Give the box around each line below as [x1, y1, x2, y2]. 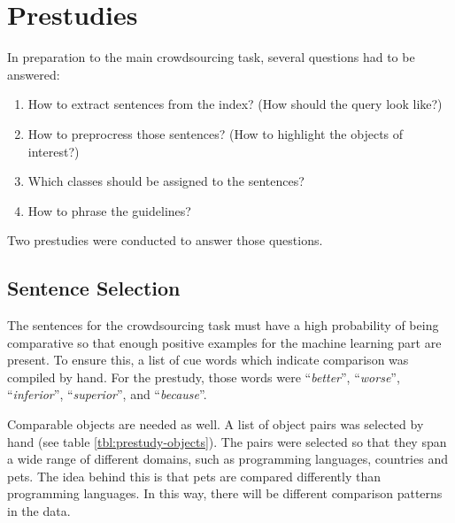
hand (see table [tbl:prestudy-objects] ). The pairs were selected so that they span [7, 432, 447, 450]
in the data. [7, 502, 71, 520]
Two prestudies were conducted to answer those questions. [7, 231, 323, 250]
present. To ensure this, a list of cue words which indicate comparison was [7, 350, 409, 369]
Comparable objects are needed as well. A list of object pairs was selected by [7, 415, 424, 434]
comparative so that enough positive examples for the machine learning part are [7, 333, 442, 351]
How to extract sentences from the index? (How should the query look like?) [27, 95, 443, 113]
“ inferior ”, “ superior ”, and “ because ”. [7, 385, 207, 404]
